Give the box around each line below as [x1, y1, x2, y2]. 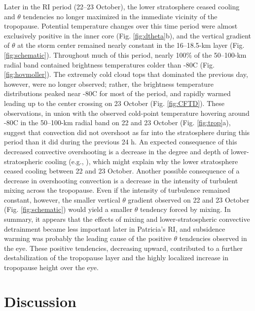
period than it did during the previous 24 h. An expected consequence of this [4, 137, 237, 147]
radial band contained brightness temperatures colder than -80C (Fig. [4, 59, 215, 69]
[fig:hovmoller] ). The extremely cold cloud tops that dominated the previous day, [4, 69, 248, 79]
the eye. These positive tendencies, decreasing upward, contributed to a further [4, 242, 243, 253]
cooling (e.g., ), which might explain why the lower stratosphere [45, 156, 238, 166]
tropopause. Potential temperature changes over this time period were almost [4, 21, 238, 31]
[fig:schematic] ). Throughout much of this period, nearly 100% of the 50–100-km [4, 49, 247, 60]
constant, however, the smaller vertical [4, 194, 120, 205]
